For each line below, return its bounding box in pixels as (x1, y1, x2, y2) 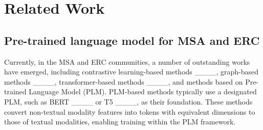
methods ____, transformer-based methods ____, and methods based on (4, 76, 243, 87)
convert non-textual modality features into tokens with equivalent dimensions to (4, 106, 255, 117)
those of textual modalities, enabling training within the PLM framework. (4, 116, 236, 127)
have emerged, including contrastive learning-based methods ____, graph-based (4, 66, 259, 77)
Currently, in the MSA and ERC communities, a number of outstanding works (4, 56, 250, 67)
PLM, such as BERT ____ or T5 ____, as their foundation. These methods (4, 96, 253, 107)
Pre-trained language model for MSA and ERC (4, 32, 260, 48)
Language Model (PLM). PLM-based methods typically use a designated (29, 86, 257, 97)
